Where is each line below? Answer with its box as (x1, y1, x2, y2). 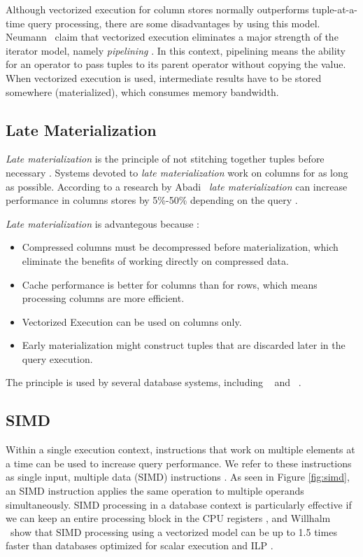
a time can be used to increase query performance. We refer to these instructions (6, 455, 352, 470)
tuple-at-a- (312, 2, 357, 16)
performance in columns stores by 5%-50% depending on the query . (6, 193, 298, 207)
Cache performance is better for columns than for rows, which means (22, 277, 318, 291)
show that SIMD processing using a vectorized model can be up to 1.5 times (10, 524, 337, 539)
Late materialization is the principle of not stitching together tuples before (6, 151, 325, 166)
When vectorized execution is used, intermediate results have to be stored (6, 70, 322, 85)
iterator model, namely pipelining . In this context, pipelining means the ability (6, 43, 346, 57)
